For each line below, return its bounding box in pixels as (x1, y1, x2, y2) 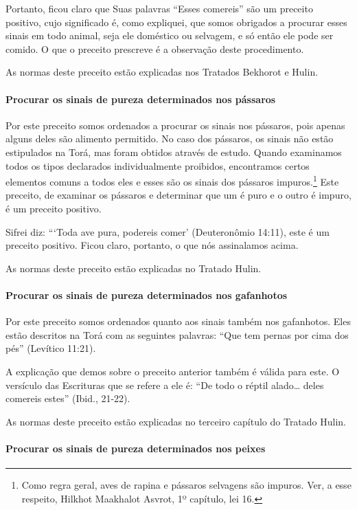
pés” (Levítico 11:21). (5, 341, 96, 355)
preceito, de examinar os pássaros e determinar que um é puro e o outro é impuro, (5, 188, 352, 202)
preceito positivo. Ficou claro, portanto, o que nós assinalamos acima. (5, 238, 299, 252)
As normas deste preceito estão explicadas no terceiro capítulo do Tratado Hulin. (5, 414, 347, 428)
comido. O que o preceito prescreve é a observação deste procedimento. (5, 41, 304, 56)
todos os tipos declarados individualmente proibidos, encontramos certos (5, 158, 310, 173)
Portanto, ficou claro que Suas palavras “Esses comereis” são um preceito (5, 1, 313, 15)
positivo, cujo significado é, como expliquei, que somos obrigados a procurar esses (5, 14, 347, 29)
